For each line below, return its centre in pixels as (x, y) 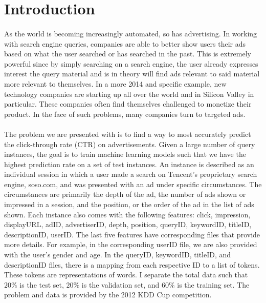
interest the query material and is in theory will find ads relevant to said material (132, 74)
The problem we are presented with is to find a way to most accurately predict (128, 134)
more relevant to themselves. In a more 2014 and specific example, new (115, 83)
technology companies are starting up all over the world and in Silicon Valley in (129, 94)
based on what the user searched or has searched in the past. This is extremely (128, 54)
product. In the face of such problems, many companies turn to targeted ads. (125, 114)
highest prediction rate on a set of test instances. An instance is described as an (129, 164)
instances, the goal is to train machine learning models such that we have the (125, 154)
